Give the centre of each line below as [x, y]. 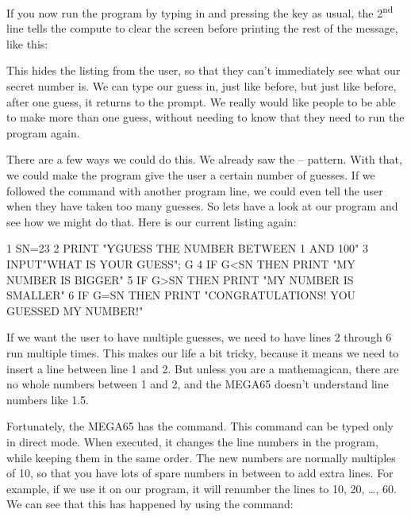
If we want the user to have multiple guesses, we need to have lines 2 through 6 [199, 337]
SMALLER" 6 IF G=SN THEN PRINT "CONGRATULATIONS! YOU [181, 295]
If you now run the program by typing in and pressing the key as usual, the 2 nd [200, 12]
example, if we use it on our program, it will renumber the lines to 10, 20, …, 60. [202, 488]
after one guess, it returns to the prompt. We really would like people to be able [201, 101]
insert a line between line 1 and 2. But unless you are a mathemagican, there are [203, 368]
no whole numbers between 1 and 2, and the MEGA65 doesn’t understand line [198, 384]
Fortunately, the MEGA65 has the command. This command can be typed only [200, 426]
